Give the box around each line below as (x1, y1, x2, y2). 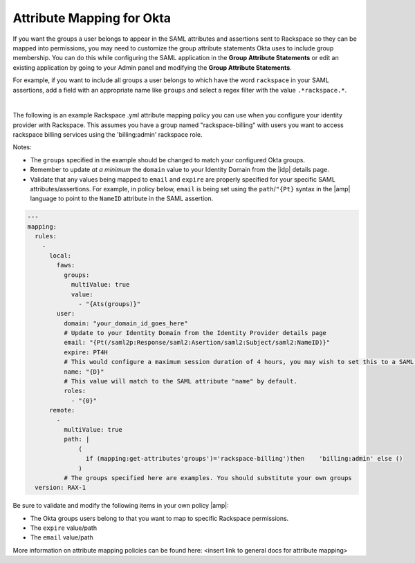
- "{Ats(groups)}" (78, 300, 141, 307)
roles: (63, 387, 86, 395)
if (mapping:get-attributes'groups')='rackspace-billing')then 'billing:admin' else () (85, 455, 403, 463)
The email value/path (30, 533, 93, 542)
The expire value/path (30, 524, 97, 532)
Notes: (12, 143, 32, 151)
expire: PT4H (63, 348, 109, 356)
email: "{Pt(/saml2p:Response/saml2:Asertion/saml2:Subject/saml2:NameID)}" (63, 338, 331, 347)
